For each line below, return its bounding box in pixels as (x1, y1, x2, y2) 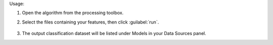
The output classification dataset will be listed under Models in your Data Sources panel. (22, 30, 207, 36)
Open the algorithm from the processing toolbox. (22, 10, 124, 16)
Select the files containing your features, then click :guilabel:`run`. (22, 19, 159, 25)
